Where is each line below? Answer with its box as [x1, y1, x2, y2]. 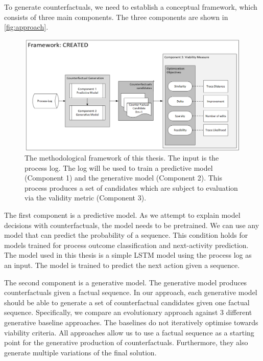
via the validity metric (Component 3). [25, 192, 147, 203]
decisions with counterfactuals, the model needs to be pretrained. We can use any [4, 219, 259, 230]
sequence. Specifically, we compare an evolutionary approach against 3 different [4, 307, 252, 318]
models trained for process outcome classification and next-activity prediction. [4, 239, 249, 250]
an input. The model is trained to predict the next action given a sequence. [4, 259, 240, 270]
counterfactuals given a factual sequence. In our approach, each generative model [4, 287, 257, 298]
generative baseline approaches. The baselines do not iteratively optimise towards [4, 317, 258, 327]
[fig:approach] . [4, 21, 49, 32]
